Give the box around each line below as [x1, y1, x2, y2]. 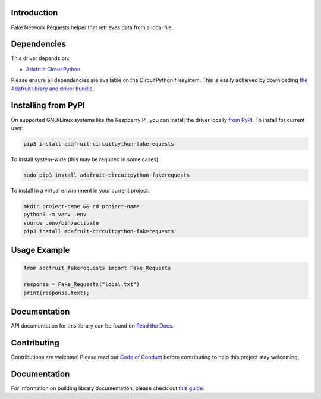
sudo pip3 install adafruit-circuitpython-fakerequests [23, 171, 190, 178]
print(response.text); [23, 289, 90, 296]
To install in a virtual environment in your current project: [11, 187, 150, 194]
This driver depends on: [11, 55, 70, 62]
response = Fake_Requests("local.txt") [23, 281, 140, 288]
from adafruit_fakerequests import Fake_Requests [23, 265, 171, 271]
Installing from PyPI [11, 100, 86, 111]
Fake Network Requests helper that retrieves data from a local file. [11, 24, 174, 31]
